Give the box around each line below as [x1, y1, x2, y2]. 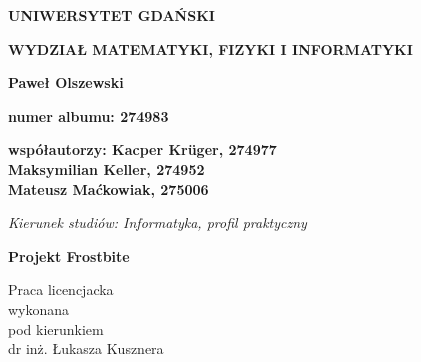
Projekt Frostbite [8, 245, 130, 266]
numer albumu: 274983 [8, 105, 169, 126]
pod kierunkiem [8, 318, 104, 339]
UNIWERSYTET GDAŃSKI [8, 5, 215, 25]
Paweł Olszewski [8, 72, 124, 93]
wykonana [8, 298, 70, 319]
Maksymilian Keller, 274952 [8, 158, 205, 179]
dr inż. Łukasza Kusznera [8, 338, 164, 359]
